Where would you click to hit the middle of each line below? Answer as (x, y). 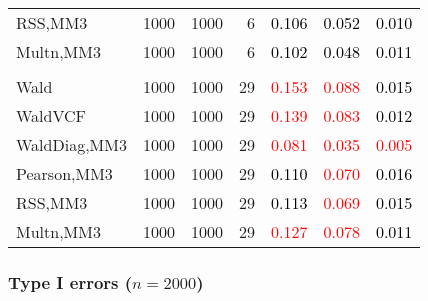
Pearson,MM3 (64, 173)
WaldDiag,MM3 (71, 144)
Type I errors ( (70, 281)
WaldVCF (51, 115)
